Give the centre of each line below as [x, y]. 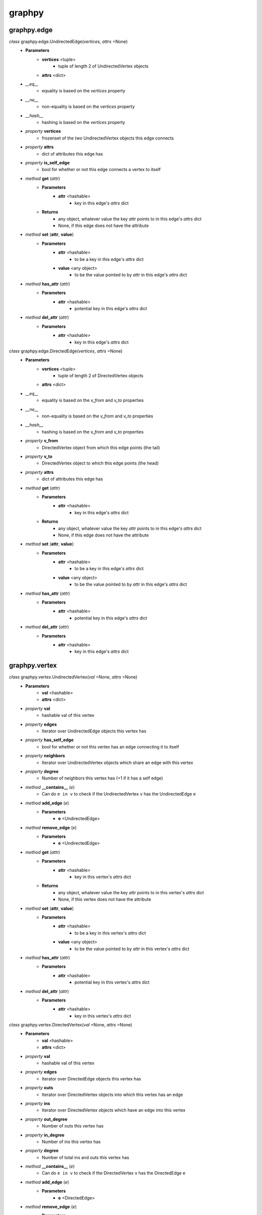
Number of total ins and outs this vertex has [86, 1157]
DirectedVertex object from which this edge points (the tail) [101, 448]
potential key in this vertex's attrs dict [112, 982]
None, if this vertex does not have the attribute [105, 900]
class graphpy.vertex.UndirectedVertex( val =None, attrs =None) [73, 677]
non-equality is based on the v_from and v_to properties [98, 416]
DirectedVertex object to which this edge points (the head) [100, 463]
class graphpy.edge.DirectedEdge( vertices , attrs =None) [66, 351]
